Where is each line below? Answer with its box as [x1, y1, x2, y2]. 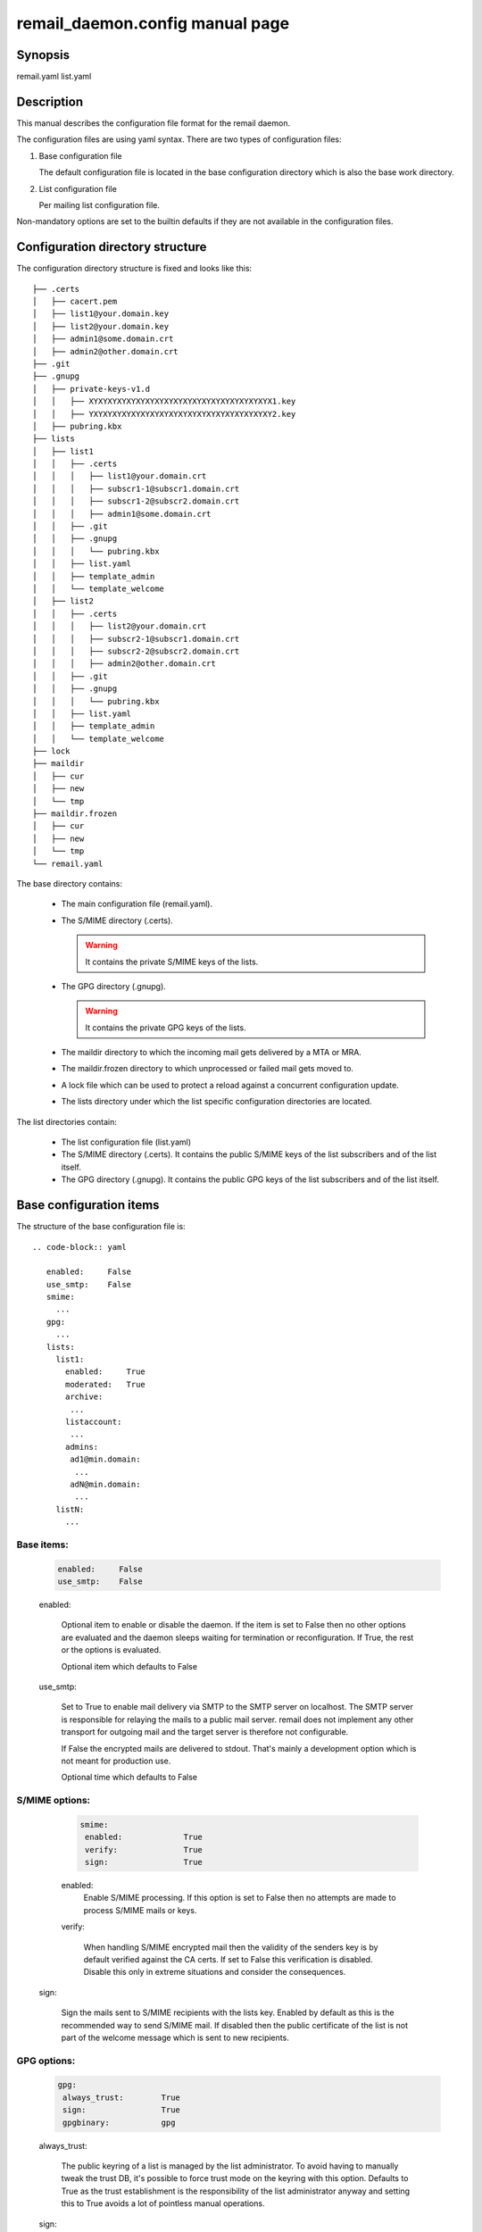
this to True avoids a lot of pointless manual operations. [61, 2198, 265, 2209]
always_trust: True [62, 2092, 180, 2103]
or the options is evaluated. [61, 1645, 162, 1655]
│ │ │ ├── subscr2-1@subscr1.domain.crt [32, 634, 240, 644]
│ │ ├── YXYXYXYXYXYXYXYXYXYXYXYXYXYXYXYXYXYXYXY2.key [32, 409, 296, 419]
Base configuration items [16, 1197, 160, 1213]
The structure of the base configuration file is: [16, 1221, 187, 1232]
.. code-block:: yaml [32, 1242, 127, 1252]
